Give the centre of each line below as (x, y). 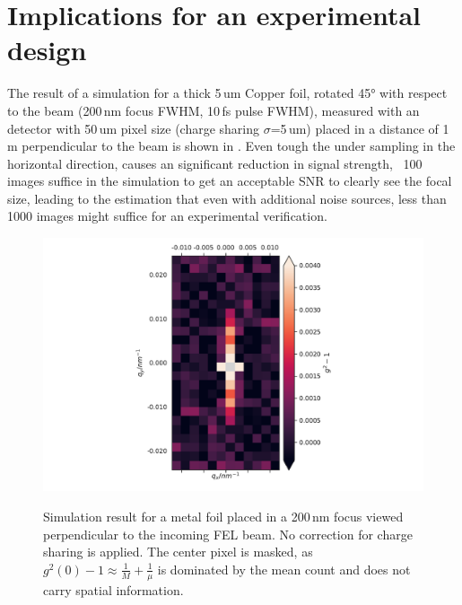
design (47, 50)
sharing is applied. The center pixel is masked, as (178, 552)
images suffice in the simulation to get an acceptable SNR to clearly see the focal (230, 181)
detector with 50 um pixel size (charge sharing (134, 128)
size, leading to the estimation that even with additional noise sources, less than (227, 198)
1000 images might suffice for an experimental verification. (167, 216)
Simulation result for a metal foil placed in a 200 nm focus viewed (223, 517)
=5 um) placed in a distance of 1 (360, 128)
